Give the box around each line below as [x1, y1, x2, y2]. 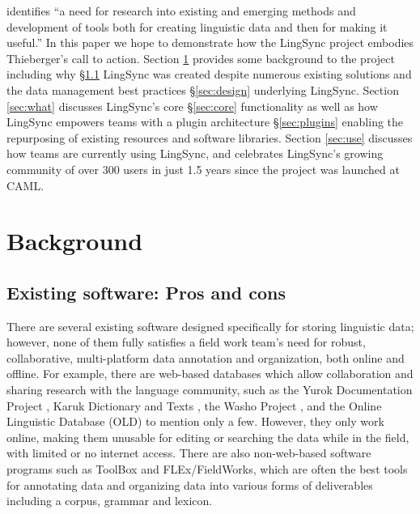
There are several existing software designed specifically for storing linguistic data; [6, 317, 414, 334]
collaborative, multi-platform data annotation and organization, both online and [6, 349, 405, 366]
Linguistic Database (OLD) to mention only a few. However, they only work [6, 413, 384, 430]
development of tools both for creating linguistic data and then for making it [6, 18, 388, 35]
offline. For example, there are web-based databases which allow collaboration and [6, 365, 414, 382]
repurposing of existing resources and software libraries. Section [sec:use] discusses [6, 129, 413, 146]
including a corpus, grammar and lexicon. [6, 492, 213, 509]
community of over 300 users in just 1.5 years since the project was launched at [6, 160, 400, 177]
